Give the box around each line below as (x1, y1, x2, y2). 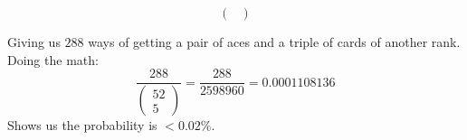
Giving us (7, 33, 61, 51)
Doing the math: (7, 50, 99, 69)
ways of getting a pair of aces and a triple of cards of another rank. (88, 33, 461, 51)
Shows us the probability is (7, 116, 157, 135)
